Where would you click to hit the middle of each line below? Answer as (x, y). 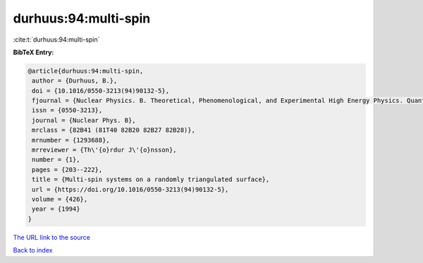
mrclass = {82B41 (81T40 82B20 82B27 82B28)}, (114, 130)
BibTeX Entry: (33, 52)
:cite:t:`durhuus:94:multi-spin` (56, 39)
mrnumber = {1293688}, (71, 140)
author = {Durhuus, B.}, (75, 81)
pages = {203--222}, (67, 170)
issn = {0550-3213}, (67, 110)
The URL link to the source (52, 237)
